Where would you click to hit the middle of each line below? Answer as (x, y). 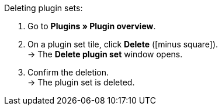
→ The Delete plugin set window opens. (105, 54)
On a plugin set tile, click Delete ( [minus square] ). (123, 44)
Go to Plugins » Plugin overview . (92, 26)
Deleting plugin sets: (44, 8)
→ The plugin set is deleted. (81, 82)
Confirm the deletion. (68, 72)
